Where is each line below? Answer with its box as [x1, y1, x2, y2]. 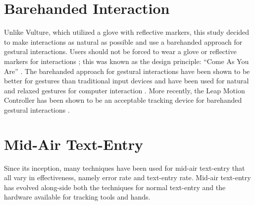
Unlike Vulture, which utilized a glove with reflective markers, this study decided [4, 27, 250, 37]
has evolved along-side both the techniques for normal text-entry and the [4, 182, 226, 192]
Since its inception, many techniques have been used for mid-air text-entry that [4, 162, 245, 173]
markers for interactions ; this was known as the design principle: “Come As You [4, 56, 249, 66]
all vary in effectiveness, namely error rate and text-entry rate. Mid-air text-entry [4, 172, 251, 183]
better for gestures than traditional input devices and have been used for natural [4, 75, 249, 86]
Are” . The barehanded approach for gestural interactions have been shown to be [4, 66, 250, 76]
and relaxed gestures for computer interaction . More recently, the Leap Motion [4, 85, 245, 95]
